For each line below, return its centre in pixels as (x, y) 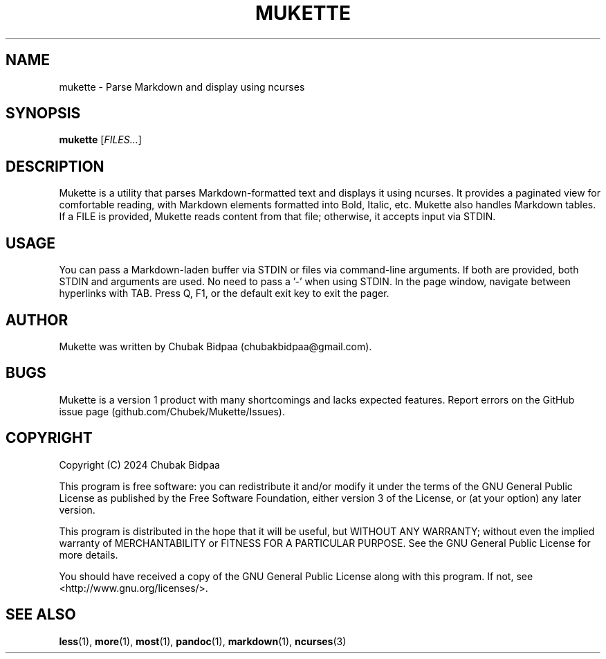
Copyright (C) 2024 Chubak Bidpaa (139, 464)
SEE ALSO (41, 615)
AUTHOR (37, 320)
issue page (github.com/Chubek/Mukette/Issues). (172, 411)
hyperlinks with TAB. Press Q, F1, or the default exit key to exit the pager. (224, 294)
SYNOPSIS (43, 114)
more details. (89, 554)
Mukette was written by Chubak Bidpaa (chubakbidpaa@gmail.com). (215, 346)
